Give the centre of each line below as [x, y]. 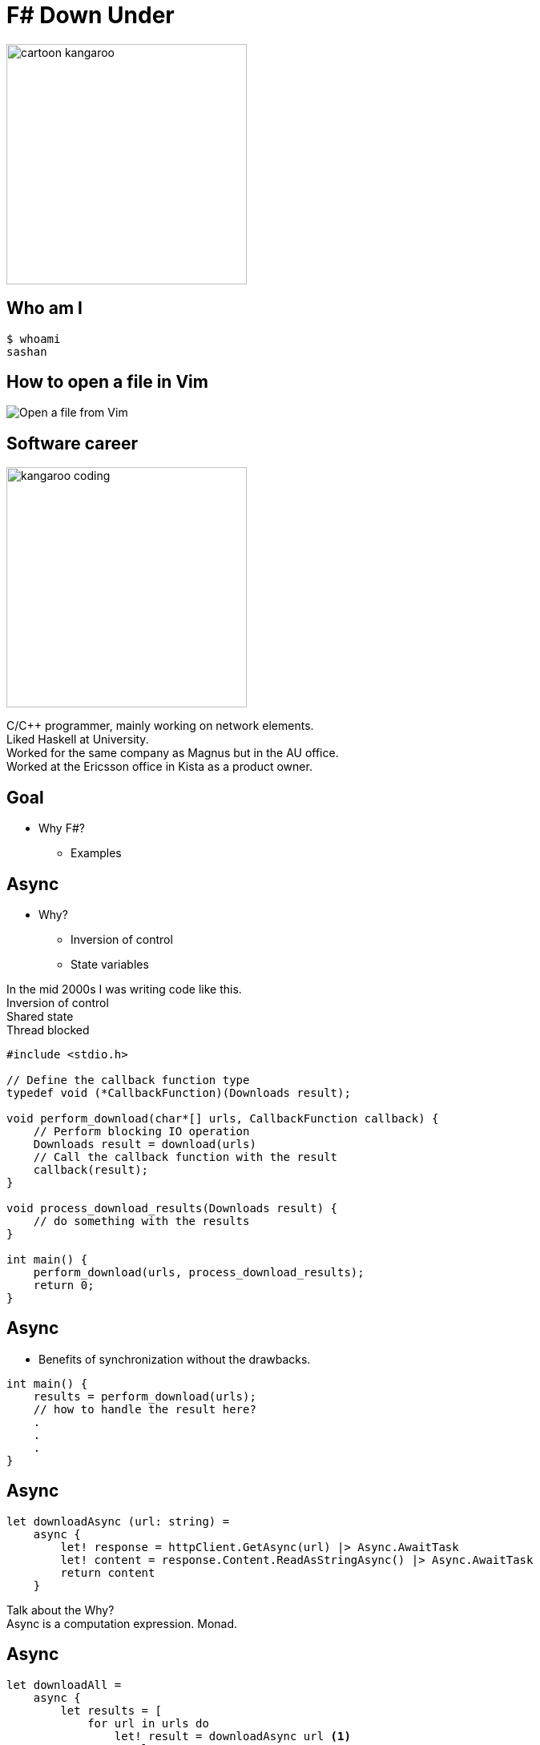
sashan [27, 351]
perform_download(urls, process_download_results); [199, 1272]
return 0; [64, 1285]
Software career [73, 443]
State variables [110, 964]
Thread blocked [48, 1030]
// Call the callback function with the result [185, 1157]
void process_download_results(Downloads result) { [172, 1208]
